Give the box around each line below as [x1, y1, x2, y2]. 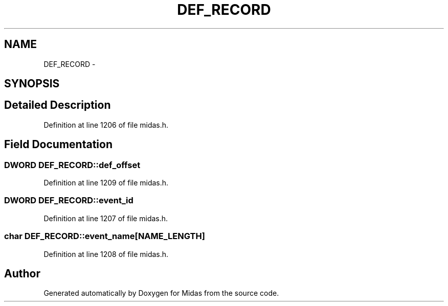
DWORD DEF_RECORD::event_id [4, 195, 133, 206]
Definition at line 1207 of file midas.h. [43, 214, 168, 223]
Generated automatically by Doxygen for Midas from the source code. [43, 289, 279, 298]
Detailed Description [4, 99, 111, 112]
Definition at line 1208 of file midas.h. [43, 249, 169, 258]
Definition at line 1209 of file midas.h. [43, 178, 169, 187]
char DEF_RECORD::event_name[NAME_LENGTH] [4, 231, 205, 242]
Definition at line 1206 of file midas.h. [43, 120, 169, 129]
